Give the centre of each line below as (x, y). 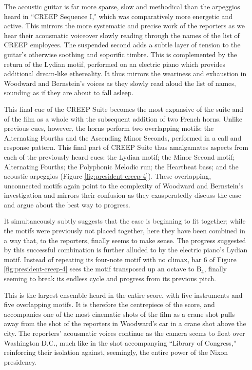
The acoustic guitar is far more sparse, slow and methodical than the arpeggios (122, 6)
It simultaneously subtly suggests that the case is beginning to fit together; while (125, 221)
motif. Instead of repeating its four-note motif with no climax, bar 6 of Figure (120, 259)
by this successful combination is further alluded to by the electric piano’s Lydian (126, 250)
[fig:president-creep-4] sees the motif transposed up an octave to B (103, 269)
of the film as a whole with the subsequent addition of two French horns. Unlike (123, 118)
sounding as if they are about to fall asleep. (69, 92)
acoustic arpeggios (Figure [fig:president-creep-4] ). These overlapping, (107, 176)
